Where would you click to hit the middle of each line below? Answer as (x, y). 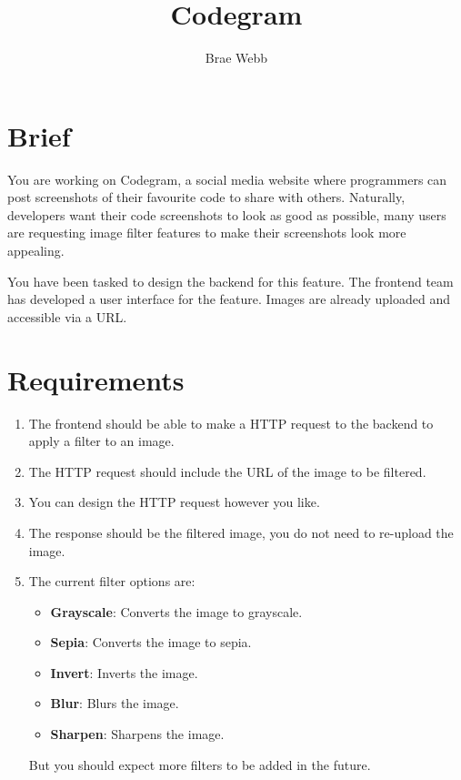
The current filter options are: (112, 581)
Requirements (96, 379)
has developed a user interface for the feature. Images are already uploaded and (229, 299)
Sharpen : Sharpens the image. (137, 734)
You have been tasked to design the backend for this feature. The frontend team (230, 281)
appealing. (36, 251)
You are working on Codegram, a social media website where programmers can (227, 179)
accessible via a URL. (67, 316)
